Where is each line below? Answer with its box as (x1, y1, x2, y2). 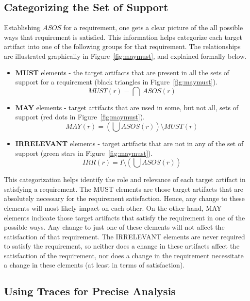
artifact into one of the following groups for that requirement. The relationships (4, 41, 241, 51)
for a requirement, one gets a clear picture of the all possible (63, 22, 243, 33)
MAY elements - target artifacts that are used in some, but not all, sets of (15, 102, 238, 112)
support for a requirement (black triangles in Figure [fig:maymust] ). (15, 77, 217, 87)
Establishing (4, 22, 41, 33)
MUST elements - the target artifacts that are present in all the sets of (15, 67, 230, 77)
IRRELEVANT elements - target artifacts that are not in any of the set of (15, 138, 244, 148)
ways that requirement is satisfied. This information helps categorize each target (4, 32, 243, 42)
